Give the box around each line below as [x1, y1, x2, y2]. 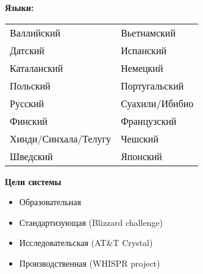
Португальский [121, 78, 184, 93]
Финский [10, 113, 48, 128]
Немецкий [121, 60, 163, 75]
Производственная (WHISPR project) [19, 256, 160, 269]
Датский [10, 43, 45, 57]
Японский [121, 149, 162, 163]
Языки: [5, 1, 34, 13]
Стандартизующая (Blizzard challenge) [19, 216, 163, 228]
